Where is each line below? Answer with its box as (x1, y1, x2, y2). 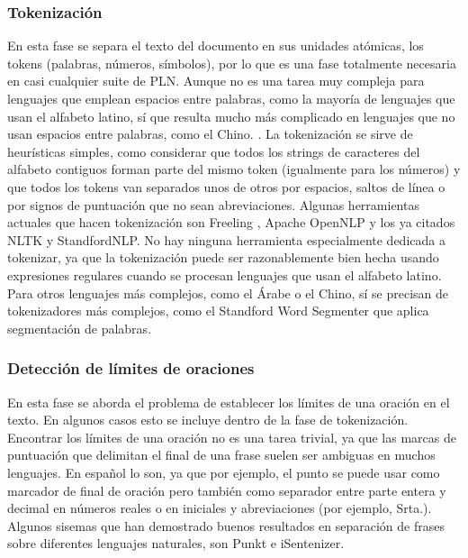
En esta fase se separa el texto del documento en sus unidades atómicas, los (7, 36, 424, 55)
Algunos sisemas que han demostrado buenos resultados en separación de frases (7, 516, 445, 535)
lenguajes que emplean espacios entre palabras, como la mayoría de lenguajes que (7, 89, 455, 107)
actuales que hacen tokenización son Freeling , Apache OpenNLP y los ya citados (7, 213, 455, 232)
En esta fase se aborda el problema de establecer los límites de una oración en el (7, 392, 450, 411)
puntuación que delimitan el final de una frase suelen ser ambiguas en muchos (7, 445, 436, 464)
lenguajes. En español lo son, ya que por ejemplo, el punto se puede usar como (7, 462, 440, 481)
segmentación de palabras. (7, 318, 152, 337)
